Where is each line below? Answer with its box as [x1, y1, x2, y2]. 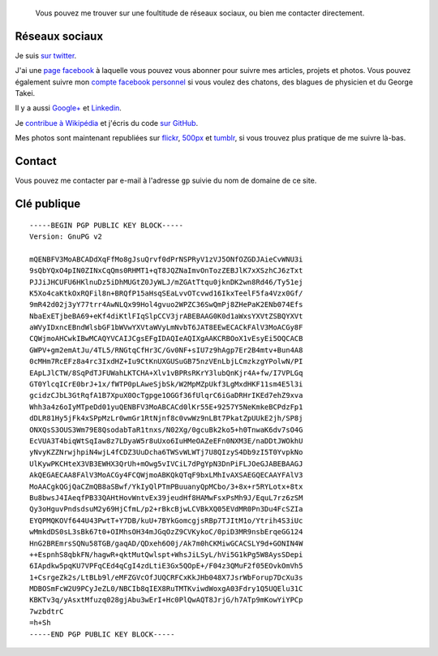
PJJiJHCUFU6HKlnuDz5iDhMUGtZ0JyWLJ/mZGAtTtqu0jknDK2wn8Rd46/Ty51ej [29, 277, 303, 287]
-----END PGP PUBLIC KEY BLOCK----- [29, 629, 175, 639]
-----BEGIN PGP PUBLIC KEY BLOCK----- [29, 220, 184, 230]
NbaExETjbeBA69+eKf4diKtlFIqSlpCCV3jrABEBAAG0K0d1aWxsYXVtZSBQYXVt [29, 311, 303, 321]
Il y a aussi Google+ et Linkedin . [15, 103, 122, 113]
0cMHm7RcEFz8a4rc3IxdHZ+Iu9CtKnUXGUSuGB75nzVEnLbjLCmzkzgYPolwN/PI [29, 357, 303, 366]
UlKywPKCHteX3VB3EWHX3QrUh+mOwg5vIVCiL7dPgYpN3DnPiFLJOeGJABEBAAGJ [29, 459, 303, 468]
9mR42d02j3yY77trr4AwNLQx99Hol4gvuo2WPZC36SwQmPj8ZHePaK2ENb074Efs [29, 300, 303, 309]
